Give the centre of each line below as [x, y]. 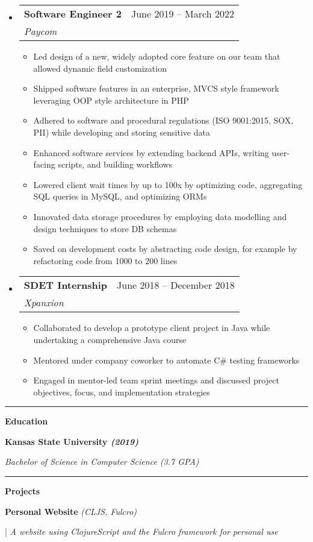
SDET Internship [66, 285]
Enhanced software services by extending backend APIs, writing [151, 152]
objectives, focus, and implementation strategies [122, 392]
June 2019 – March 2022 [182, 14]
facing [44, 164]
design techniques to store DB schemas [105, 228]
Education [26, 421]
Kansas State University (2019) [72, 441]
